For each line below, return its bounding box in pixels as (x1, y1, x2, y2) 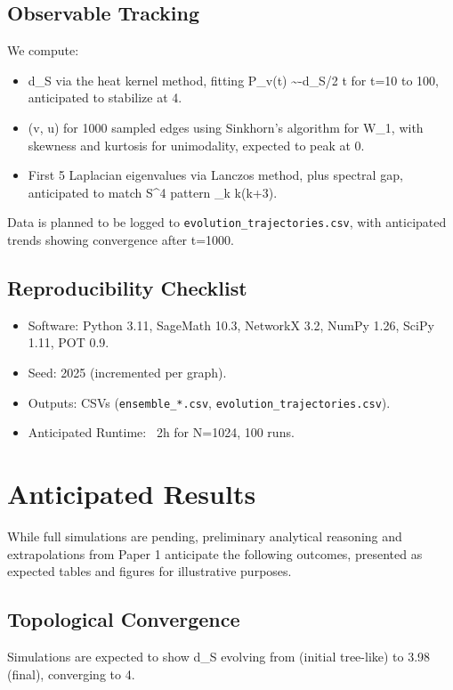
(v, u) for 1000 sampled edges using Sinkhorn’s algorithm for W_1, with (28, 118, 424, 136)
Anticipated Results (7, 475, 256, 512)
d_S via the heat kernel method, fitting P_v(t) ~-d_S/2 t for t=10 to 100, (28, 70, 439, 89)
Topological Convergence (7, 605, 240, 633)
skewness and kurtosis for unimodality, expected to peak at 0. (28, 135, 365, 154)
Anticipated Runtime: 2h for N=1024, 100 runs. (28, 423, 295, 442)
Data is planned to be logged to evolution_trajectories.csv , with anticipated (7, 213, 447, 231)
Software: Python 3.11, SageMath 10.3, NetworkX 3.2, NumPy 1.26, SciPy (28, 315, 434, 334)
